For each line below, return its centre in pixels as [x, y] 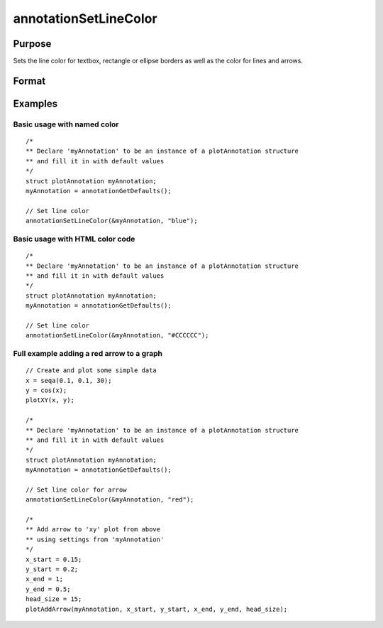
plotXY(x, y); [50, 400]
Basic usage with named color [66, 124]
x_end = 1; [45, 579]
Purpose [32, 44]
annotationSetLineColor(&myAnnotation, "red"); [110, 500]
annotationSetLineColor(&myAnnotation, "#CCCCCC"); [117, 335]
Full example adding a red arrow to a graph [88, 354]
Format [29, 81]
